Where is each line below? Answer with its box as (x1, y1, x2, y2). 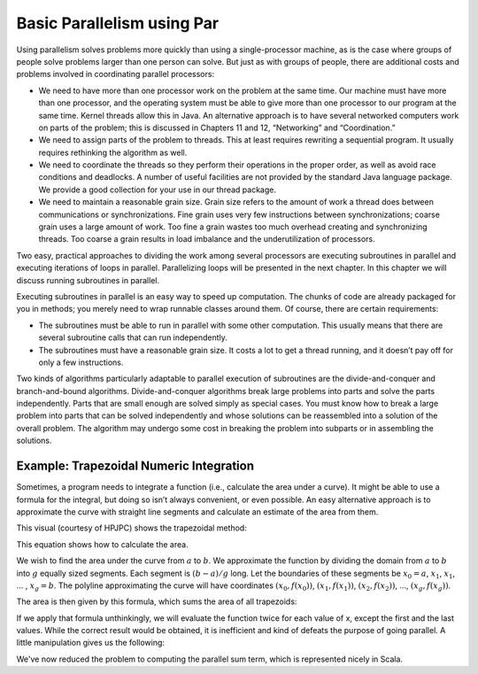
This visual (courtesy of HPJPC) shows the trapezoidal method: (16, 523, 247, 533)
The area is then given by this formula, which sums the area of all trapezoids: (16, 596, 297, 607)
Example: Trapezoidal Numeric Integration (16, 459, 255, 474)
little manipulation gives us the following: (16, 638, 166, 648)
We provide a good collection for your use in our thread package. (38, 184, 276, 195)
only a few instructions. (38, 357, 124, 368)
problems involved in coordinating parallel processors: (16, 69, 215, 80)
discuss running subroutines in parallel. (16, 275, 159, 285)
